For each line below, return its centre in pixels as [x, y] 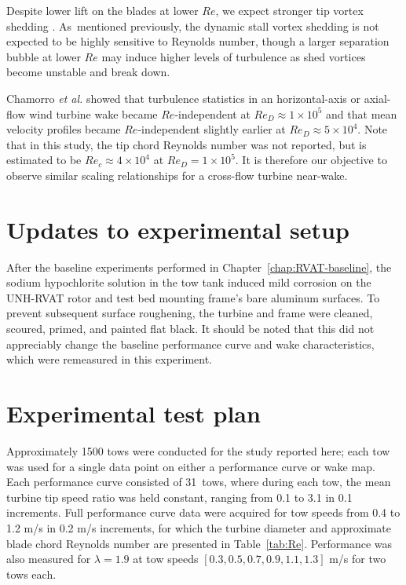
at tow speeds [166, 559]
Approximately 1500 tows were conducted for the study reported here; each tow [198, 450]
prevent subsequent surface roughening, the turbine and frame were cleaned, [190, 313]
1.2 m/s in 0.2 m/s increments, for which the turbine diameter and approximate [199, 527]
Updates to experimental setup [178, 229]
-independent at [212, 113]
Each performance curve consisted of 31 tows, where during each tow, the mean [199, 482]
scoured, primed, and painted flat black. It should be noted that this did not [190, 329]
